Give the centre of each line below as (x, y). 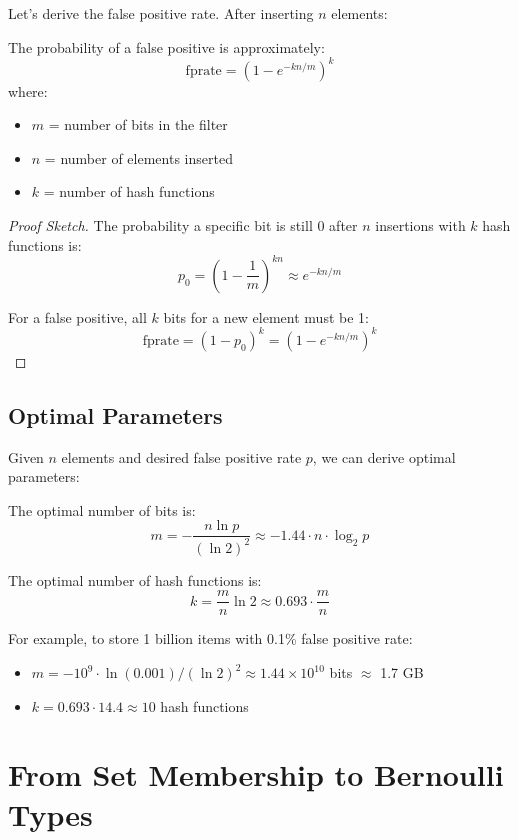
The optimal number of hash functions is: (135, 579)
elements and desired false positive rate (181, 456)
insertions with (420, 225)
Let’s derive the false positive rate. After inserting (161, 13)
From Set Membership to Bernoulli (256, 774)
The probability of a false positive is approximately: (166, 46)
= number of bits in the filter (138, 124)
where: (28, 90)
